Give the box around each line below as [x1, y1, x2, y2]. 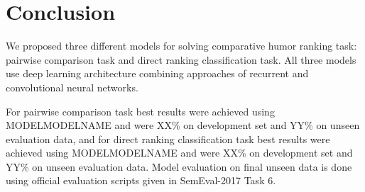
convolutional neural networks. [6, 79, 138, 94]
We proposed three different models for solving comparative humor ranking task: [6, 38, 357, 53]
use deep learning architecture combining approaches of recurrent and [6, 66, 309, 81]
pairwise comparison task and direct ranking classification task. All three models [6, 52, 356, 67]
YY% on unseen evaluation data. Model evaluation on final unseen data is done [6, 159, 352, 174]
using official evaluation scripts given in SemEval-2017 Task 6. [6, 173, 276, 188]
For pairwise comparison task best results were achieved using [6, 103, 275, 118]
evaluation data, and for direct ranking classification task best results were [6, 131, 330, 146]
